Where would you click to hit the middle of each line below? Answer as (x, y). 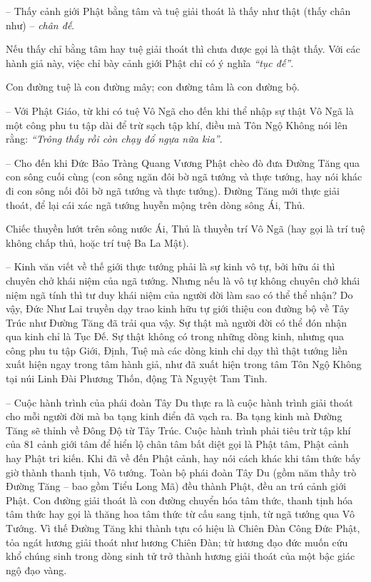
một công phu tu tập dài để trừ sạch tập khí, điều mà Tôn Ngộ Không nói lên (177, 124)
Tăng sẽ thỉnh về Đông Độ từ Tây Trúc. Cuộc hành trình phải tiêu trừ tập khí (178, 430)
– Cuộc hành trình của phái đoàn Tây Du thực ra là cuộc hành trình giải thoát (179, 402)
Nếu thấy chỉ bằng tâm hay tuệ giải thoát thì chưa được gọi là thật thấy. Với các (183, 49)
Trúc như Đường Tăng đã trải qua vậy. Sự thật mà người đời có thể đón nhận (176, 322)
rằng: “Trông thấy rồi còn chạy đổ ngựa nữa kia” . (114, 139)
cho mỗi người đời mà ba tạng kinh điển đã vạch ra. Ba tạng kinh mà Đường (174, 416)
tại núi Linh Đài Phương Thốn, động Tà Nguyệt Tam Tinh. (137, 378)
